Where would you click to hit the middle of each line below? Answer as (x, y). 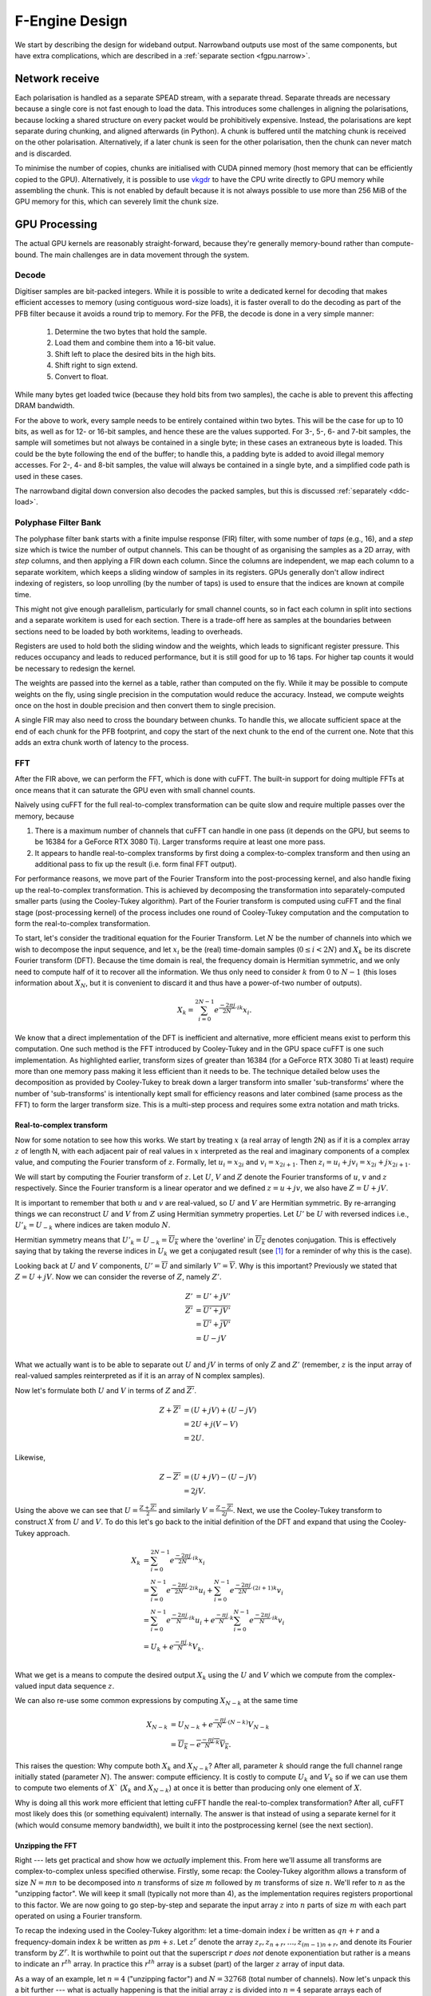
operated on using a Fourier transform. (79, 1915)
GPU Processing (56, 225)
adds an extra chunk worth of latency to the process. (102, 743)
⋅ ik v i (277, 1620)
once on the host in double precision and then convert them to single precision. (145, 706)
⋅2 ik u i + (200, 1591)
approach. (53, 1533)
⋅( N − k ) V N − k (248, 1725)
